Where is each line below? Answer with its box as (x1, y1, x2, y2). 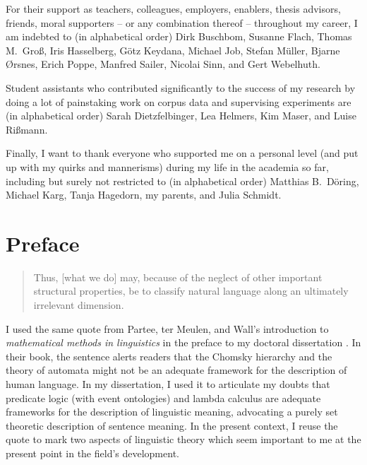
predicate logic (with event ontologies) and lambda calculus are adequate (6, 390, 321, 405)
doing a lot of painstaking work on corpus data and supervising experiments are (6, 94, 351, 109)
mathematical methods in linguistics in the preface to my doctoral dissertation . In (6, 335, 361, 350)
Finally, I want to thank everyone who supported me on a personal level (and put (6, 146, 359, 160)
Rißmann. (6, 122, 48, 136)
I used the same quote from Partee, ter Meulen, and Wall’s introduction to (6, 321, 329, 336)
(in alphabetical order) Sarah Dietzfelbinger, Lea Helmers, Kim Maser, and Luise (6, 108, 356, 123)
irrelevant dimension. (33, 298, 124, 312)
